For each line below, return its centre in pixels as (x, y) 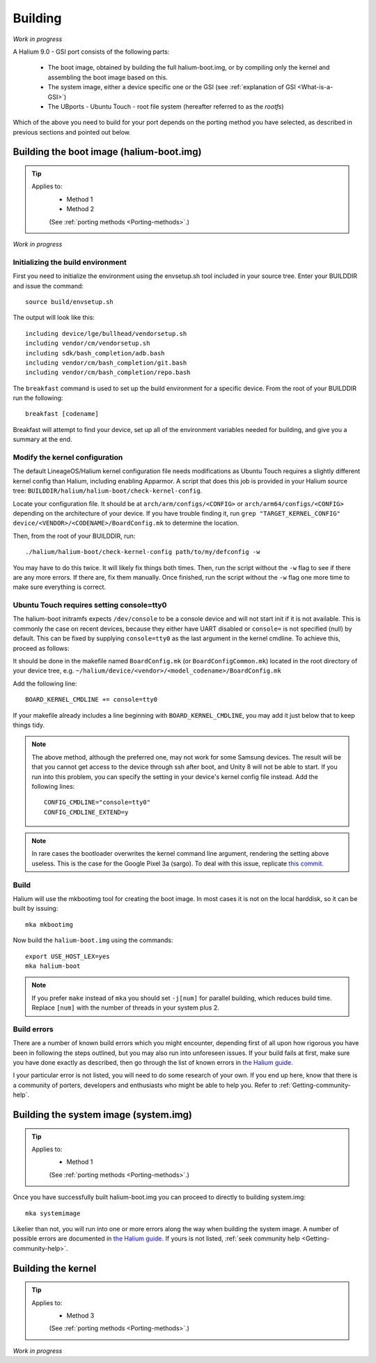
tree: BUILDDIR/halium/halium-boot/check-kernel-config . (108, 491)
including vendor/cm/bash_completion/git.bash (106, 363)
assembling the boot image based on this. (108, 77)
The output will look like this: (54, 318)
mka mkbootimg (49, 924)
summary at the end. (42, 440)
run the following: (38, 398)
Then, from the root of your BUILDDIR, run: (74, 536)
